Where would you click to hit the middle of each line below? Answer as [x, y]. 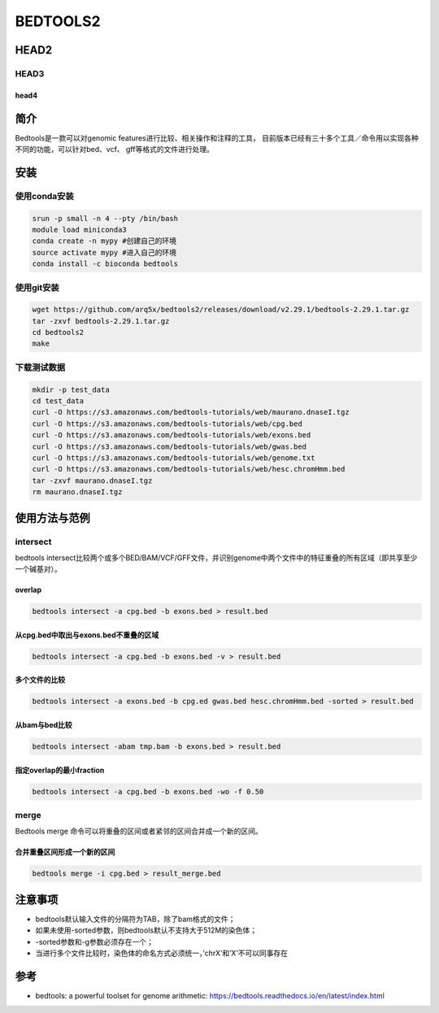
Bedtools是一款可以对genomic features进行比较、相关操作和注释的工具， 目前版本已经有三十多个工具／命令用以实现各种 [217, 137]
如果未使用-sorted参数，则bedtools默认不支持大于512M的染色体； [146, 930]
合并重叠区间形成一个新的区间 [65, 852]
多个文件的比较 [40, 680]
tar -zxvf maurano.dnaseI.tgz [92, 480]
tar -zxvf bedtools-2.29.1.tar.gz [101, 321]
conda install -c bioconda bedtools [105, 264]
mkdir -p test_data [71, 389]
